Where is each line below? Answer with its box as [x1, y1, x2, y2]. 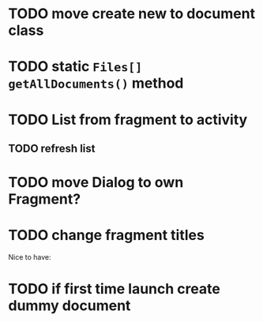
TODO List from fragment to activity [8, 110, 248, 129]
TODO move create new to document [8, 5, 255, 23]
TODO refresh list [8, 141, 96, 155]
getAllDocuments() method [8, 74, 184, 92]
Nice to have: [8, 253, 51, 262]
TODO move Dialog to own [8, 174, 184, 192]
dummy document [8, 297, 131, 315]
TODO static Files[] [8, 58, 143, 76]
